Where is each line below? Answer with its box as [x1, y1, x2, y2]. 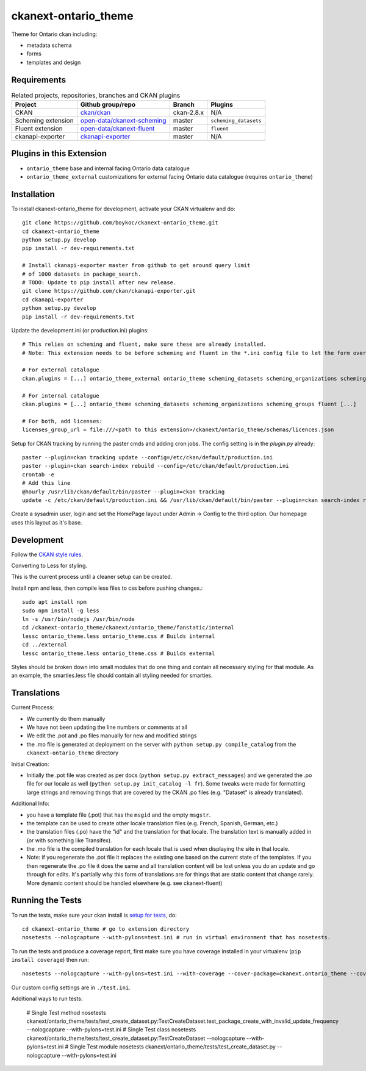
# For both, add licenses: [22, 418, 103, 424]
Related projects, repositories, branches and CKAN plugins [11, 91, 181, 99]
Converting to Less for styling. [11, 562, 88, 569]
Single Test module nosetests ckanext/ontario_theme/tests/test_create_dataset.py [70, 1043, 276, 1050]
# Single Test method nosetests [26, 1009, 106, 1016]
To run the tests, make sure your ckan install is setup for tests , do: [11, 911, 177, 919]
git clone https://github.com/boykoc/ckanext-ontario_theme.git [22, 220, 219, 226]
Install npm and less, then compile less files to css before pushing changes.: [11, 584, 203, 592]
